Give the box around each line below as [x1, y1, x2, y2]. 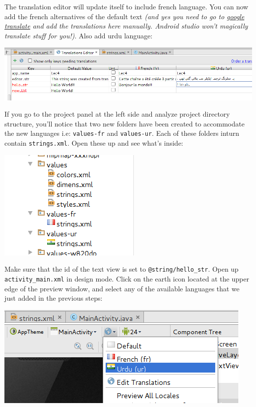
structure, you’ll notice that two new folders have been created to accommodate [4, 118, 245, 128]
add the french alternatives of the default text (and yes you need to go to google [4, 11, 245, 21]
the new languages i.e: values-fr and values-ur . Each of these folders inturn [4, 128, 239, 138]
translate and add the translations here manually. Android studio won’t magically [4, 21, 248, 31]
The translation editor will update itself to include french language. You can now [4, 1, 249, 11]
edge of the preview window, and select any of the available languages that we [4, 283, 240, 293]
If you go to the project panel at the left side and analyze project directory [4, 109, 230, 119]
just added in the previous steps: [4, 293, 103, 303]
